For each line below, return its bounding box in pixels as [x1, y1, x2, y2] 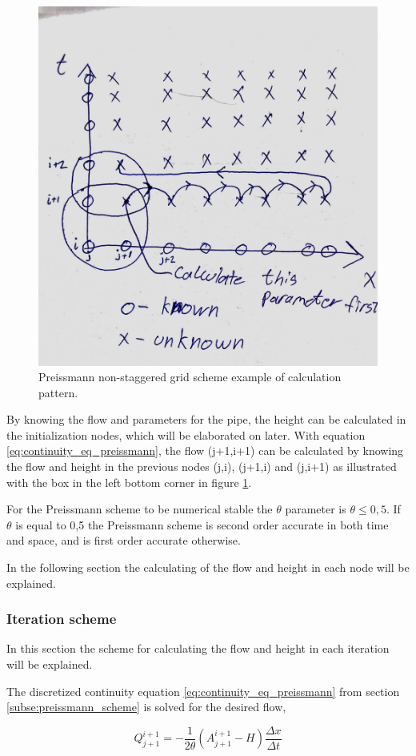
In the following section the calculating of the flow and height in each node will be [6, 559, 410, 576]
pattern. [38, 384, 78, 400]
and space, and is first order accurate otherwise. [6, 532, 241, 549]
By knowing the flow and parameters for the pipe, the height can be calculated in [6, 411, 406, 428]
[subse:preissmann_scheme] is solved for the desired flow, [6, 698, 286, 715]
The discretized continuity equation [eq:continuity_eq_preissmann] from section [6, 682, 400, 699]
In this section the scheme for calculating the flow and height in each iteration [6, 640, 390, 657]
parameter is [285, 501, 346, 517]
